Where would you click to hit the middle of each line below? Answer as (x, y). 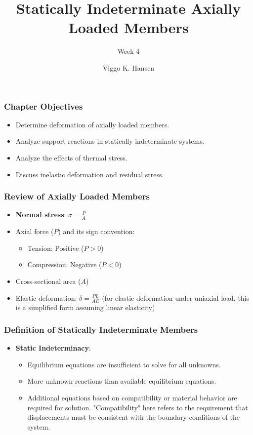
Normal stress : (41, 215)
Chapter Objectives (43, 106)
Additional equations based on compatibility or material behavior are (132, 398)
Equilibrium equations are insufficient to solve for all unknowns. (124, 364)
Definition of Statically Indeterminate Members (101, 329)
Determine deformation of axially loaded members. (92, 124)
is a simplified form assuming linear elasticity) (85, 307)
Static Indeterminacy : (53, 348)
